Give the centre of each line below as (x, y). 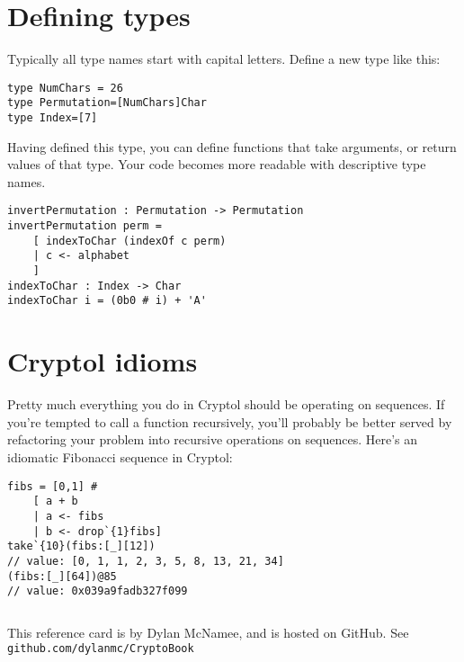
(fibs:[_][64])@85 (62, 576)
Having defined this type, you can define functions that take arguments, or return (232, 146)
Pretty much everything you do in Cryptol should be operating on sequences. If (226, 404)
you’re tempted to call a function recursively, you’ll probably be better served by (230, 421)
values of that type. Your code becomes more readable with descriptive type (217, 164)
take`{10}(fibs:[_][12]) (81, 546)
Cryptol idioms (103, 361)
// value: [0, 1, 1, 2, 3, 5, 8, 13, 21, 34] (146, 561)
